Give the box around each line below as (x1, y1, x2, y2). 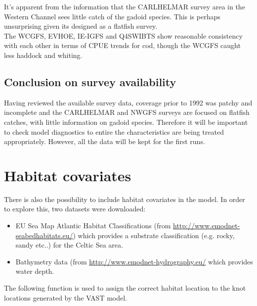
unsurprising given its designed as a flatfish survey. (4, 21, 158, 31)
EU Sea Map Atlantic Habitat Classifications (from (15, 220, 171, 231)
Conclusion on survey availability (4, 74, 176, 89)
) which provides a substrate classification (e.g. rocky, (73, 230, 235, 240)
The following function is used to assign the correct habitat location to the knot (4, 283, 246, 293)
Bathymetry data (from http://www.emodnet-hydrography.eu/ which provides (15, 256, 253, 266)
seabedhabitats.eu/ (15, 230, 73, 240)
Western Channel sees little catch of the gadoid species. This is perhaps (4, 11, 220, 21)
